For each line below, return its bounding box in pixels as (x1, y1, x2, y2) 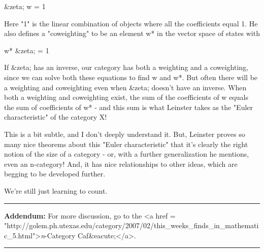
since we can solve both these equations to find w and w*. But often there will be (4, 71, 258, 82)
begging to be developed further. (4, 168, 106, 179)
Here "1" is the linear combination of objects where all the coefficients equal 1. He (4, 18, 258, 28)
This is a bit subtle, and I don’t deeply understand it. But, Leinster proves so (4, 128, 245, 139)
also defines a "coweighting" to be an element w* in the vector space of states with (4, 28, 260, 39)
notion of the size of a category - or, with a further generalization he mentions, (4, 149, 249, 159)
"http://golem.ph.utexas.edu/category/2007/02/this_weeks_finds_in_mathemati (4, 220, 259, 231)
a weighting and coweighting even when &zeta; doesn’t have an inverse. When (4, 82, 247, 92)
